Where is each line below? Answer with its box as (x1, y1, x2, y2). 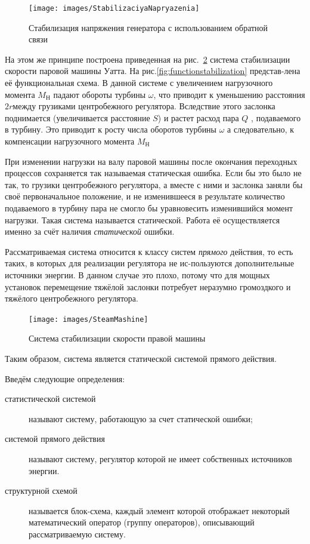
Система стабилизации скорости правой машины (29, 332, 206, 345)
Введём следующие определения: (5, 372, 125, 385)
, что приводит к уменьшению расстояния (153, 88, 305, 100)
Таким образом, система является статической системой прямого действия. (5, 352, 277, 364)
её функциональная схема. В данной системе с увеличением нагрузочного (5, 76, 273, 89)
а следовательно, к (227, 123, 294, 136)
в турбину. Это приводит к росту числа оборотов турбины (5, 123, 217, 136)
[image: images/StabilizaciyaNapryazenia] (29, 4, 200, 13)
